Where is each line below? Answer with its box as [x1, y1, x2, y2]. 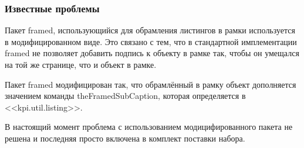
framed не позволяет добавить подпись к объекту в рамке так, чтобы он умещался [5, 47, 299, 59]
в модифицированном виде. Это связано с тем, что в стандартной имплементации [5, 35, 297, 47]
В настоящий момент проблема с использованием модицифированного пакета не [5, 121, 293, 133]
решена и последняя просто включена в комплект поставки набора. [5, 132, 245, 144]
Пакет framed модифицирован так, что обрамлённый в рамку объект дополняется [5, 78, 296, 90]
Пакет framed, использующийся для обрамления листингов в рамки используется [5, 24, 295, 36]
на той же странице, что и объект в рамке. [5, 58, 157, 70]
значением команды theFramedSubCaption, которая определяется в [5, 90, 246, 102]
